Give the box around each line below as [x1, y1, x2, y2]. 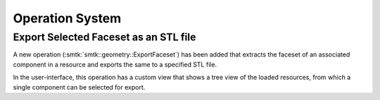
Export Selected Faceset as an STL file [13, 31, 196, 43]
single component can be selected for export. [13, 83, 146, 91]
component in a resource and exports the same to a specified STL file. [13, 60, 217, 69]
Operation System [13, 10, 122, 26]
